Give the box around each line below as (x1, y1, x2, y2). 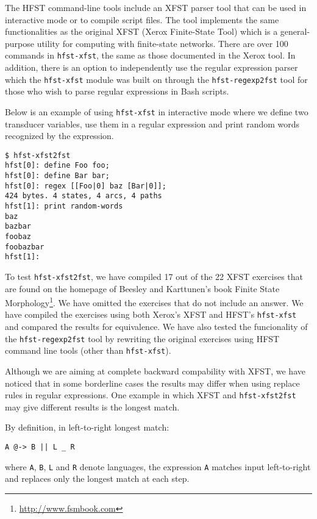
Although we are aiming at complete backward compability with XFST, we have (5, 365, 305, 377)
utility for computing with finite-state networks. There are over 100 (37, 37, 288, 49)
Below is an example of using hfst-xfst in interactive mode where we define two (5, 105, 308, 118)
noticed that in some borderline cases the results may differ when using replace (5, 376, 300, 389)
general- (280, 25, 310, 38)
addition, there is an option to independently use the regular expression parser (5, 61, 298, 74)
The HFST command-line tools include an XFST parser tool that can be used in (5, 1, 307, 13)
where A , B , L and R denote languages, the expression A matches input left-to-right (5, 460, 311, 473)
